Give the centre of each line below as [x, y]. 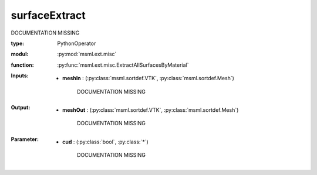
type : [18, 43]
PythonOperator [77, 43]
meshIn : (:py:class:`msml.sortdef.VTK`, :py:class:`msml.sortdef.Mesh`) [149, 78]
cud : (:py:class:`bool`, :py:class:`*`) [106, 142]
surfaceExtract [48, 15]
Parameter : [25, 139]
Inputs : [20, 76]
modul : [20, 54]
